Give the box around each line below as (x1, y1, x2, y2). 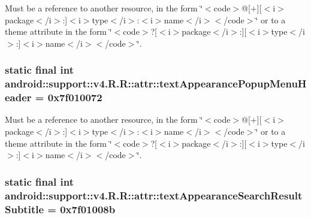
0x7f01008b (60, 201, 116, 216)
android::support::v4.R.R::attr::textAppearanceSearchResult (5, 187, 303, 202)
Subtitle (5, 201, 44, 216)
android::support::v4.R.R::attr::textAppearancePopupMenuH (5, 76, 307, 91)
